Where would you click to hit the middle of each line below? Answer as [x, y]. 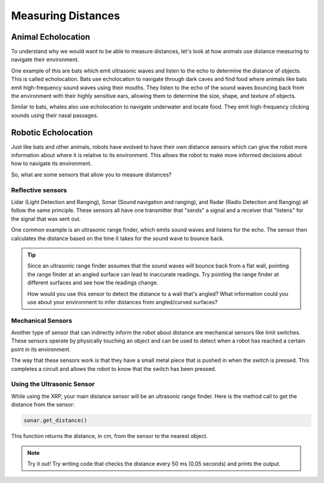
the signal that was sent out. [46, 218]
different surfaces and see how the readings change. [93, 283]
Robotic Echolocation [52, 132]
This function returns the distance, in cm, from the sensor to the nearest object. [109, 436]
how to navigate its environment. [52, 163]
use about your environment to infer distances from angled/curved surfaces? [122, 302]
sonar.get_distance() [55, 421]
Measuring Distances [65, 16]
